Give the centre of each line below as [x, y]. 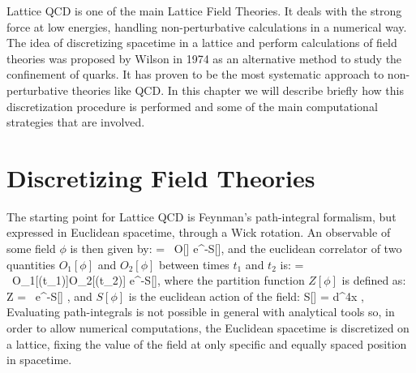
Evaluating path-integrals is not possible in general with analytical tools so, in [201, 312]
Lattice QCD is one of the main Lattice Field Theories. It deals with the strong [204, 11]
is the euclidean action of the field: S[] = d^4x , [246, 296]
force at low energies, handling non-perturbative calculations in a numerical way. [207, 26]
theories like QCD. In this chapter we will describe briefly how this [238, 90]
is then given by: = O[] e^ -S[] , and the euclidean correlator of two [236, 249]
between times [194, 264]
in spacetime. [39, 360]
